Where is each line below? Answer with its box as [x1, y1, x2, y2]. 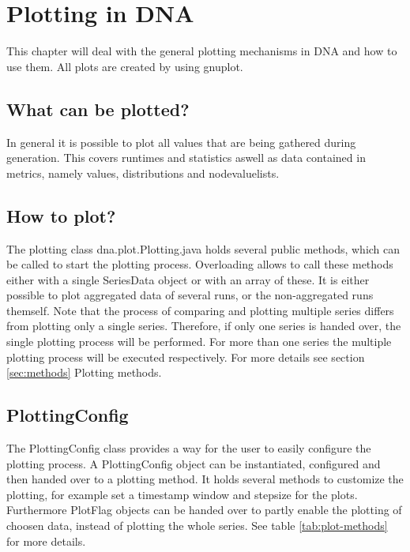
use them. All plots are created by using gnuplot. [6, 58, 243, 74]
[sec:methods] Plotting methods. [6, 364, 162, 381]
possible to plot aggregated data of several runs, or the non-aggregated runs [6, 287, 374, 303]
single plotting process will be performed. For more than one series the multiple [6, 333, 392, 350]
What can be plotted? [6, 96, 190, 121]
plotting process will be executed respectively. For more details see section [6, 348, 365, 365]
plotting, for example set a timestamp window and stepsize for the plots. [6, 486, 358, 502]
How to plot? [6, 203, 116, 227]
